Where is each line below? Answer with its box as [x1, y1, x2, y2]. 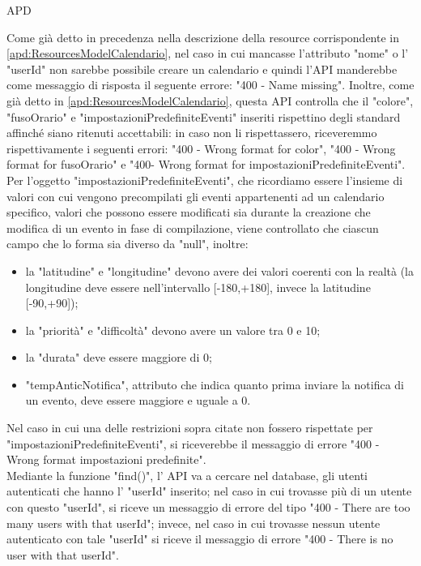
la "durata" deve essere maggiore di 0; [25, 349, 212, 366]
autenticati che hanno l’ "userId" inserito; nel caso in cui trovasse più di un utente [6, 482, 412, 500]
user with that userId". [6, 546, 119, 563]
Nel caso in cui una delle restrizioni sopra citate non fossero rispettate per [6, 419, 373, 436]
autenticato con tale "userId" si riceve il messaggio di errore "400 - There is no [6, 530, 393, 547]
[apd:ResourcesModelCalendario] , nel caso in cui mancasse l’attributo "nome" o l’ [6, 45, 409, 62]
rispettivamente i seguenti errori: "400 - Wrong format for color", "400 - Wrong [6, 139, 396, 157]
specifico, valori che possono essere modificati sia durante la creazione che [6, 204, 371, 221]
